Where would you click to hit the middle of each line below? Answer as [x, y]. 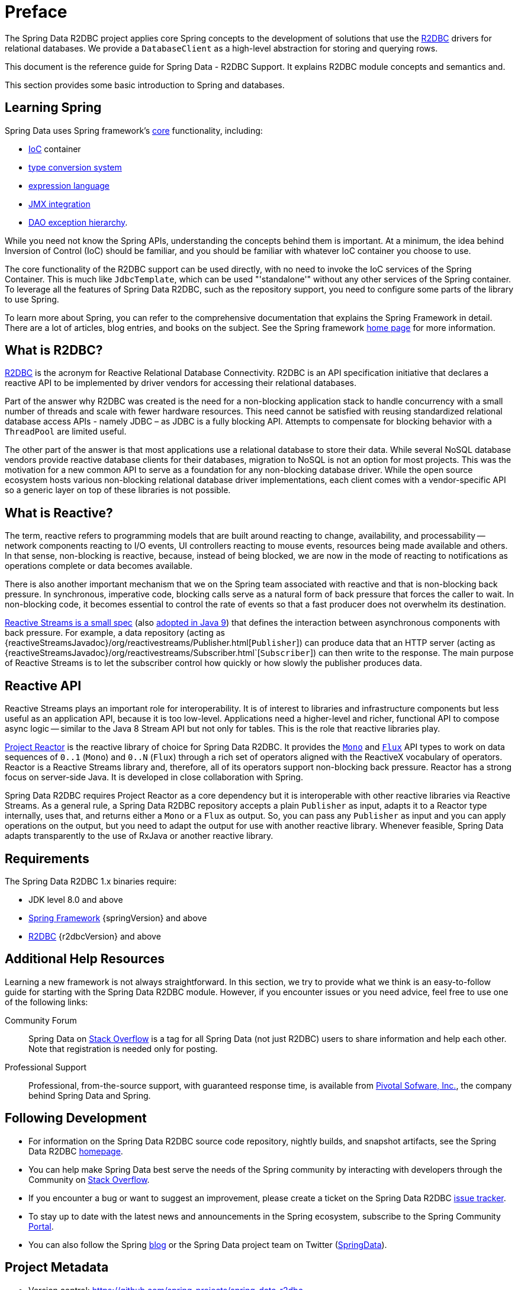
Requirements [47, 858]
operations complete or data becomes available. [99, 566]
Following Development [76, 1118]
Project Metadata [57, 1268]
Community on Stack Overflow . [89, 1179]
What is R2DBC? [54, 350]
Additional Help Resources [85, 959]
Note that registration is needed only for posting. [123, 1048]
